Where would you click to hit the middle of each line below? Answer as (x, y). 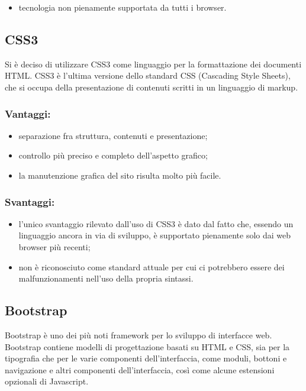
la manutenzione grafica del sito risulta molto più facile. (120, 175)
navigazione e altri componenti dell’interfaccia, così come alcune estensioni (140, 369)
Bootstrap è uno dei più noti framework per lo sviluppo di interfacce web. (138, 335)
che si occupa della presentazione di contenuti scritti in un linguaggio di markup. (152, 87)
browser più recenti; (54, 246)
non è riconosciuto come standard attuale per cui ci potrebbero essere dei (152, 266)
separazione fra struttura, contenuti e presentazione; (113, 135)
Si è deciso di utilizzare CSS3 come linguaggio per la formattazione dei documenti (153, 64)
